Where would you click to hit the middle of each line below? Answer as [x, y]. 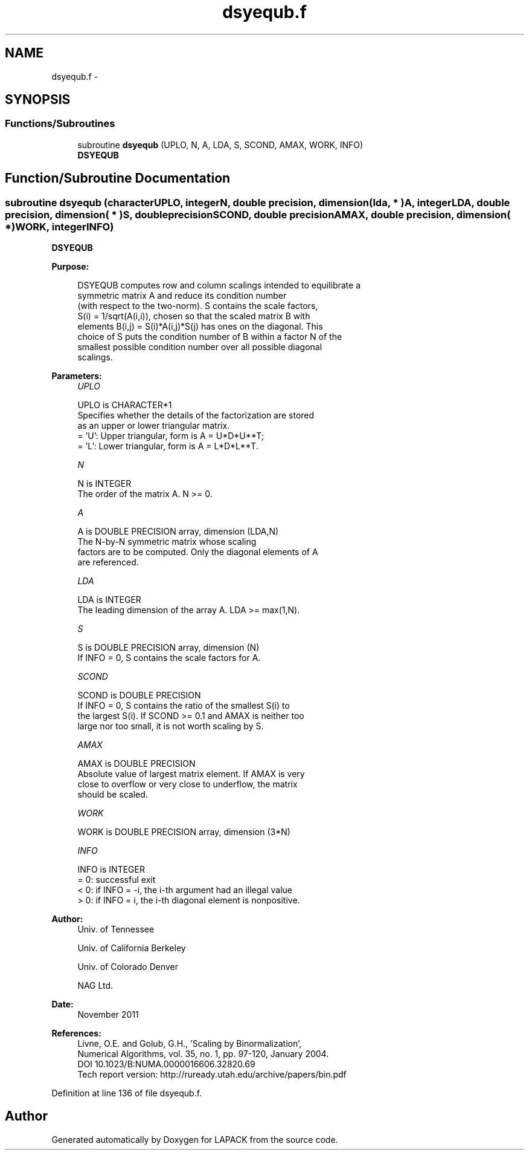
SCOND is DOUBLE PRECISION [139, 695]
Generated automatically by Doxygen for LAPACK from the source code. [195, 1139]
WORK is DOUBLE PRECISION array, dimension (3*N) [184, 832]
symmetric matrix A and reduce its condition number [182, 296]
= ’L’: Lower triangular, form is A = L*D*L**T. [168, 446]
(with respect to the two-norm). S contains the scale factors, [198, 306]
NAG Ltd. [95, 986]
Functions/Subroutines [60, 124]
